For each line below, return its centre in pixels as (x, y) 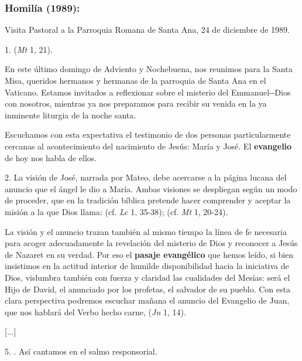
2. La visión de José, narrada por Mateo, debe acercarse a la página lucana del (146, 177)
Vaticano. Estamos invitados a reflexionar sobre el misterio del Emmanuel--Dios (148, 92)
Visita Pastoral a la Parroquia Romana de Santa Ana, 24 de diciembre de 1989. (147, 30)
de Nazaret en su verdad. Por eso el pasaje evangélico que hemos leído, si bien (149, 254)
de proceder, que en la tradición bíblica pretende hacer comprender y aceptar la (148, 200)
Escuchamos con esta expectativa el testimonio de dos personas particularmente (148, 134)
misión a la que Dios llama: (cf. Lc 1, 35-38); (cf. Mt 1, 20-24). (116, 211)
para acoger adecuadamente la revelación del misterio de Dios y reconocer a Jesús (151, 243)
